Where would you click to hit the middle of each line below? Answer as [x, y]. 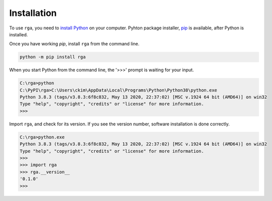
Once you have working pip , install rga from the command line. [74, 44]
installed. [19, 34]
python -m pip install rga [53, 57]
